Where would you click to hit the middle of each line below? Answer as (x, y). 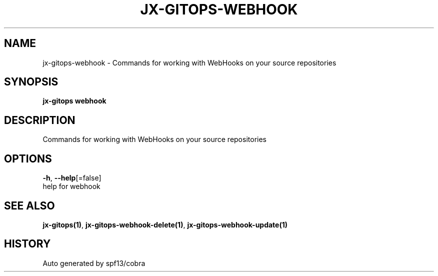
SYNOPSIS (31, 82)
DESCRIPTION (40, 120)
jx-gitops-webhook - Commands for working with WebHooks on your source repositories (189, 62)
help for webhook (71, 186)
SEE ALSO (29, 205)
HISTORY (27, 244)
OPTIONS (28, 158)
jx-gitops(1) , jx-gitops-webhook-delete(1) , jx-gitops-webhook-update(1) (165, 224)
